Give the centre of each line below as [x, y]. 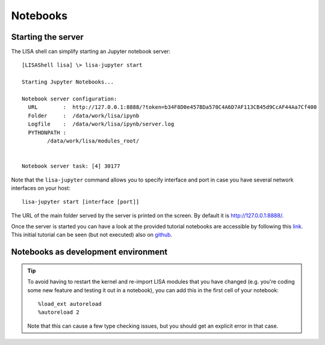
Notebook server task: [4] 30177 [71, 166]
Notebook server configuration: [70, 99]
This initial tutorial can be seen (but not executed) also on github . [92, 235]
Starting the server [48, 37]
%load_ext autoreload [70, 304]
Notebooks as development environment [89, 252]
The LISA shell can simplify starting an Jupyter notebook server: [91, 52]
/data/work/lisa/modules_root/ [93, 141]
